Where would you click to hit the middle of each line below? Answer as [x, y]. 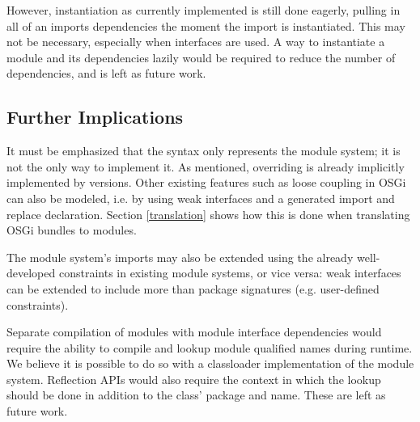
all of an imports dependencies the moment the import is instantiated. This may [206, 25]
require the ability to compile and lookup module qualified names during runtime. [210, 347]
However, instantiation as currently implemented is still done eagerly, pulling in [204, 10]
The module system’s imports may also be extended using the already [180, 257]
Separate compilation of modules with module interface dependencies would [194, 332]
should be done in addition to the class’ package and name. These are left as [196, 395]
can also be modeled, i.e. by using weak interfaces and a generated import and [201, 198]
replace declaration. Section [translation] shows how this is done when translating [208, 214]
